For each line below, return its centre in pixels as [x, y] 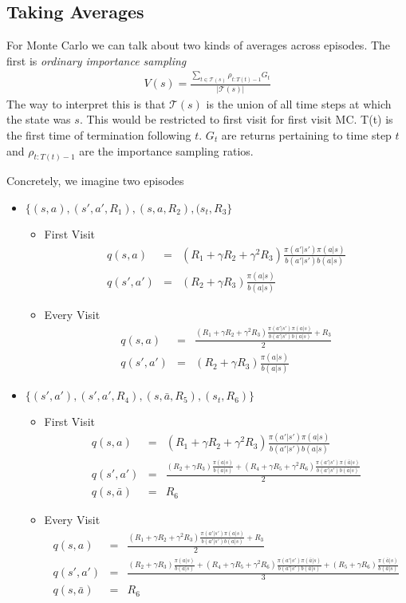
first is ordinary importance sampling [97, 60]
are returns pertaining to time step [306, 134]
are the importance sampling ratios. [166, 150]
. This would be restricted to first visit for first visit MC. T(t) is [236, 119]
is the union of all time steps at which [299, 103]
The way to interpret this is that [86, 103]
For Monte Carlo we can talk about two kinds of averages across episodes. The [199, 45]
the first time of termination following [99, 134]
